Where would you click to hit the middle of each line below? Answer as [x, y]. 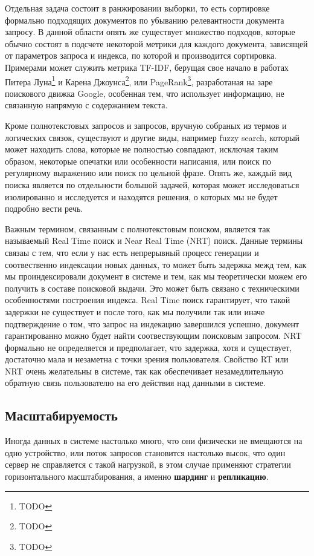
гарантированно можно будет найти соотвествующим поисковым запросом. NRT [153, 335]
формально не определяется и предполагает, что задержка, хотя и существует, [149, 347]
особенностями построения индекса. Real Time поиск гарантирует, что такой [148, 300]
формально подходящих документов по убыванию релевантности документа [145, 20]
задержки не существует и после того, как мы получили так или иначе [135, 311]
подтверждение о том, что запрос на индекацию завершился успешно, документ [152, 323]
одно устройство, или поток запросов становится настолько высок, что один [145, 452]
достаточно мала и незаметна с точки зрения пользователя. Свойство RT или [147, 359]
